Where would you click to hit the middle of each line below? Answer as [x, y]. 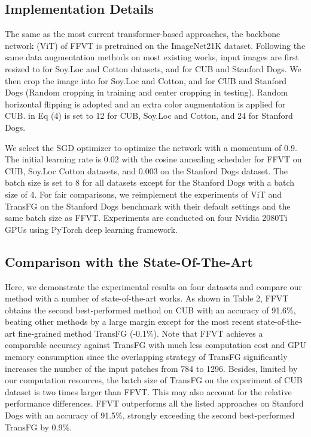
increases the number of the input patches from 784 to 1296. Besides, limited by [151, 368]
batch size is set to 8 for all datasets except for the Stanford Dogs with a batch [150, 182]
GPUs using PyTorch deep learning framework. [91, 229]
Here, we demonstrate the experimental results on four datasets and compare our [153, 286]
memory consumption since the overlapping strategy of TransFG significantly [146, 357]
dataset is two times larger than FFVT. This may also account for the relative [148, 391]
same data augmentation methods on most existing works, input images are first [152, 57]
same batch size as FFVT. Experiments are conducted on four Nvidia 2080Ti [146, 218]
